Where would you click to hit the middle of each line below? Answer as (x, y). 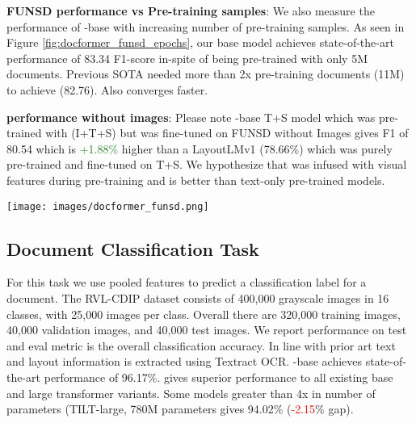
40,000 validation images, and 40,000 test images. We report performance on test (207, 330)
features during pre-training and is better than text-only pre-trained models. (196, 180)
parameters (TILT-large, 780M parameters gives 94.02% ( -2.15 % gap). (180, 409)
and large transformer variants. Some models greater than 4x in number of (191, 393)
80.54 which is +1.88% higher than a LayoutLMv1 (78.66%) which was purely (200, 148)
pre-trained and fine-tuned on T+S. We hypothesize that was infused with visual (207, 164)
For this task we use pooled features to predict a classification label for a (187, 282)
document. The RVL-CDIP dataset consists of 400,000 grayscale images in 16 (198, 297)
